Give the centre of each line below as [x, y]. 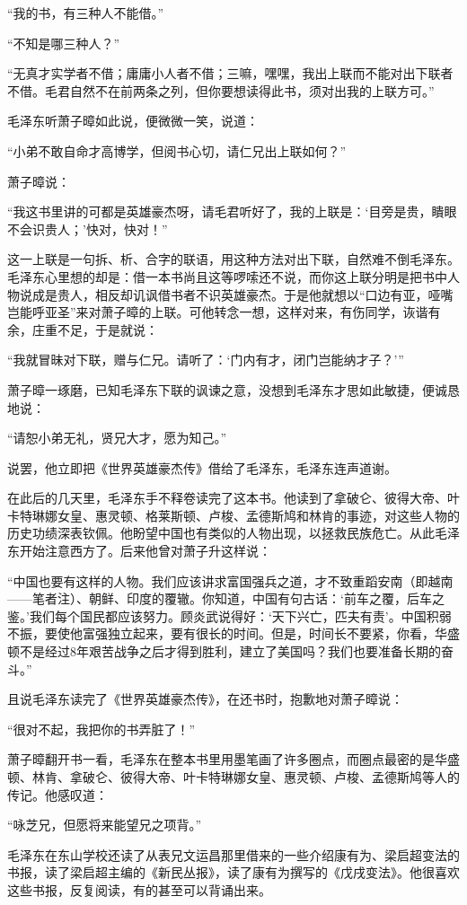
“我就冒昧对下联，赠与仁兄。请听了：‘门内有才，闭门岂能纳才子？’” [206, 360]
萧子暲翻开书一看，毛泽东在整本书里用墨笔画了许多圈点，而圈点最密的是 [221, 759]
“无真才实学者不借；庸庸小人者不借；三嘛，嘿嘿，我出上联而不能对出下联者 [230, 73]
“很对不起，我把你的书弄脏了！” [101, 729]
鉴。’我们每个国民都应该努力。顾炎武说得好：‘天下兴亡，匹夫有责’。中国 [217, 615]
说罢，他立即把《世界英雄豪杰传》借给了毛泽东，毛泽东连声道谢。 [202, 467]
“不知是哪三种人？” [64, 43]
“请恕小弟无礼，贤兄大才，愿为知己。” [117, 438]
